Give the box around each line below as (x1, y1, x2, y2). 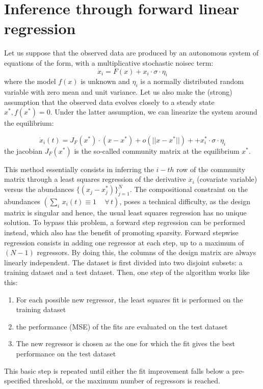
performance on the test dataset (16, 348, 116, 358)
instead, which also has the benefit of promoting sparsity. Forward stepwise (4, 227, 239, 238)
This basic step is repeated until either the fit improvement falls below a (4, 365, 230, 376)
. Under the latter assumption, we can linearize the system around (50, 106, 257, 117)
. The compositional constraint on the (129, 184, 248, 194)
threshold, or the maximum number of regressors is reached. (33, 375, 220, 386)
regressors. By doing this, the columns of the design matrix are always (37, 247, 256, 258)
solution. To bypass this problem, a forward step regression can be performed (4, 217, 245, 228)
